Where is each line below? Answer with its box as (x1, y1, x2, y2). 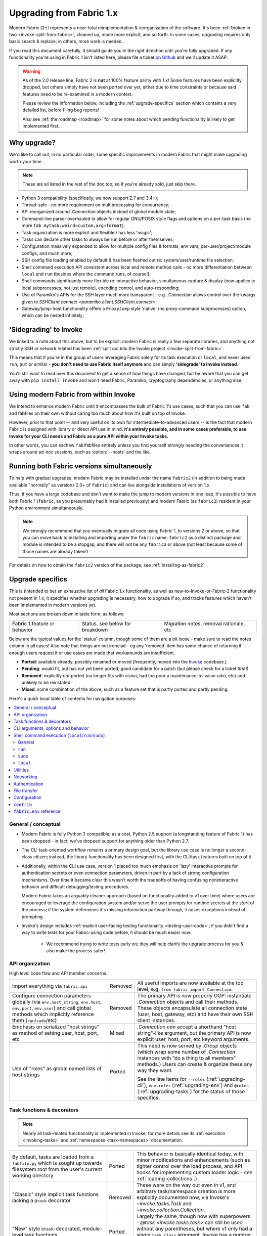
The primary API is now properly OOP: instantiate (137, 992, 252, 999)
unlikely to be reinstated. (21, 680, 72, 686)
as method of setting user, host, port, (12, 1029, 99, 1036)
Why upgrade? (9, 138, 56, 147)
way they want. (137, 1067, 173, 1074)
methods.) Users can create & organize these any (137, 1060, 253, 1067)
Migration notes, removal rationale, (164, 620, 245, 627)
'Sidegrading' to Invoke (9, 325, 83, 334)
